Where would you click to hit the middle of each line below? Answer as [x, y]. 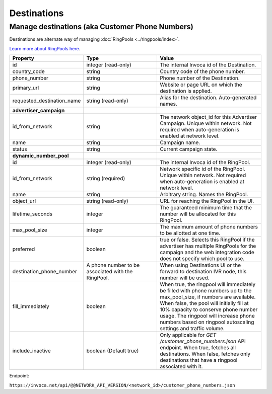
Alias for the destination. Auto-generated [208, 98]
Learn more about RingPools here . [45, 48]
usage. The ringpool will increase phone [207, 316]
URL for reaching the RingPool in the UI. [207, 201]
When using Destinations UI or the [200, 265]
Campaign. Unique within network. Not [206, 123]
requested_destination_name [47, 101]
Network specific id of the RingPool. [202, 169]
